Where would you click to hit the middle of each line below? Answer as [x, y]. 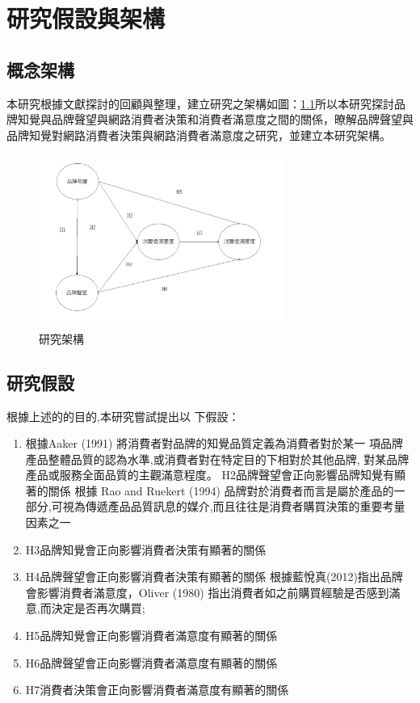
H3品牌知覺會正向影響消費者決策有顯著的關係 [146, 549]
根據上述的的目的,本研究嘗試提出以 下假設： [123, 416]
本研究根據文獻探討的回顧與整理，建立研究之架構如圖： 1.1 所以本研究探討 [200, 103]
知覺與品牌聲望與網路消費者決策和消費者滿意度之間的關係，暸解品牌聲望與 [215, 119]
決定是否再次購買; [98, 608]
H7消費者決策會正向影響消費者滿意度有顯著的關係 [157, 690]
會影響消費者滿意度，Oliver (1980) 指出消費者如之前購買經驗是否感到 [207, 592]
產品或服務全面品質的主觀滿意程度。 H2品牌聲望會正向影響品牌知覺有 [210, 475]
